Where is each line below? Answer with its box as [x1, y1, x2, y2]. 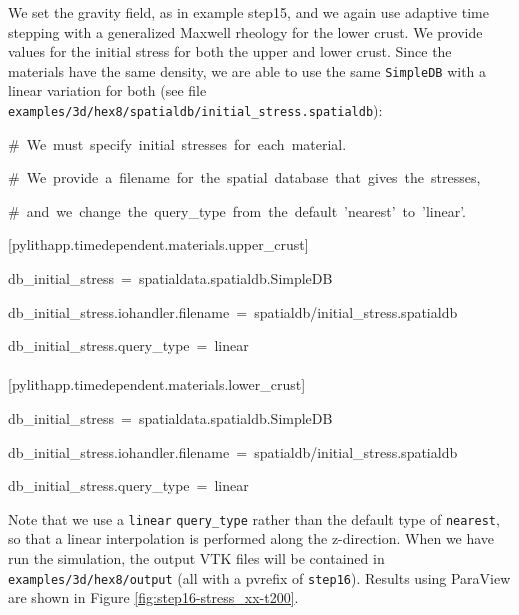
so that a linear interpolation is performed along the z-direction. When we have [8, 528, 495, 549]
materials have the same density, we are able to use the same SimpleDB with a [8, 60, 487, 81]
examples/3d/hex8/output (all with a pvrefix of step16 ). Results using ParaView [8, 567, 511, 588]
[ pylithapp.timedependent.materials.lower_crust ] [8, 374, 306, 395]
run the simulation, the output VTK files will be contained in [8, 548, 385, 569]
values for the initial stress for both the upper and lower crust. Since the [8, 41, 452, 62]
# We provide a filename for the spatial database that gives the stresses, [8, 167, 481, 188]
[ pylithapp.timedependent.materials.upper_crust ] [8, 234, 309, 255]
